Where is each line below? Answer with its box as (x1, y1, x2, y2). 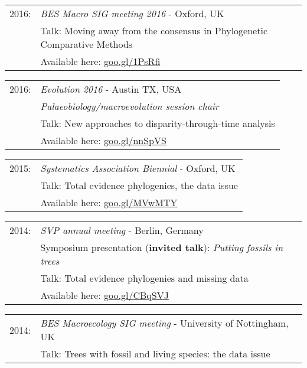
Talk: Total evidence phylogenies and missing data (40, 271, 249, 285)
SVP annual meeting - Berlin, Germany (40, 223, 204, 237)
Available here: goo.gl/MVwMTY (40, 196, 178, 209)
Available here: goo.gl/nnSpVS (40, 133, 166, 147)
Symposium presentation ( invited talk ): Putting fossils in (40, 240, 283, 254)
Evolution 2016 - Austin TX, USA (40, 82, 182, 96)
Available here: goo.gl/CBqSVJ (40, 288, 169, 302)
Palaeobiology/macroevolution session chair (40, 99, 219, 113)
